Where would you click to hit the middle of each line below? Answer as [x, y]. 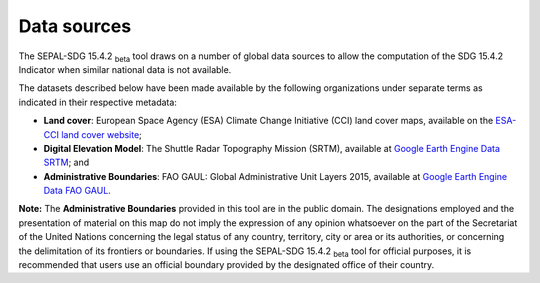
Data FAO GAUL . [77, 191]
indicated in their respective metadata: [97, 102]
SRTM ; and [66, 162]
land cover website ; [101, 134]
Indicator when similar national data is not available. [125, 69]
